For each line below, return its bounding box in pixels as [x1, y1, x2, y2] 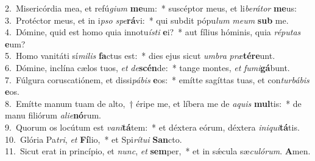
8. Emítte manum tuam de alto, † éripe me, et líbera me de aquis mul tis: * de [5, 97, 302, 109]
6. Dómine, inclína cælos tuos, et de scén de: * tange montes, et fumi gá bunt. [5, 61, 290, 74]
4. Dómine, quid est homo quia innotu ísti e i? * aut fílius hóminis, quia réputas [5, 26, 301, 38]
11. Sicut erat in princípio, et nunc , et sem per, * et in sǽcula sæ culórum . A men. [5, 145, 311, 157]
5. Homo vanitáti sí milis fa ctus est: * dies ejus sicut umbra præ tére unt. [5, 49, 275, 62]
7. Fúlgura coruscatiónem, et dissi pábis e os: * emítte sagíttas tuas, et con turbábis [5, 73, 310, 86]
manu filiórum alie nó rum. [5, 109, 101, 122]
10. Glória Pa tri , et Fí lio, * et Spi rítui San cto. [5, 132, 182, 145]
